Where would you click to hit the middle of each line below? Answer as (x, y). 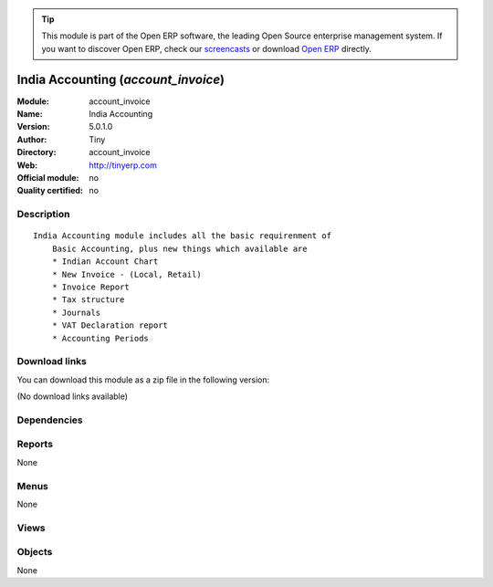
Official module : (48, 178)
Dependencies (50, 420)
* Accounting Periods (100, 338)
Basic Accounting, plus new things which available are (179, 248)
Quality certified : (50, 191)
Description (43, 215)
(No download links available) (72, 396)
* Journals (76, 312)
